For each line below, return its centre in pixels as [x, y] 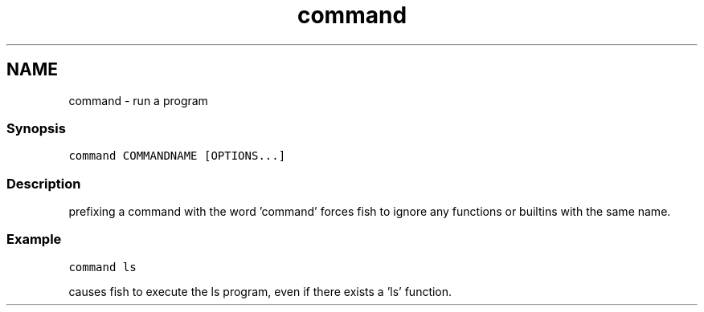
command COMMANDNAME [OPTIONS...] [177, 156]
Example [34, 239]
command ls [102, 267]
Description [44, 183]
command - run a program [138, 100]
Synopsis [36, 128]
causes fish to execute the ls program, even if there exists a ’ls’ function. [260, 291]
